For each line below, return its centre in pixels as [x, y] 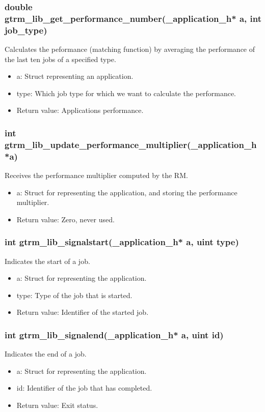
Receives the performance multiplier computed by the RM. [96, 175]
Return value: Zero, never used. [65, 219]
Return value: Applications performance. [80, 110]
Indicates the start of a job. [47, 261]
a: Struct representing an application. [75, 76]
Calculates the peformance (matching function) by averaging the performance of [130, 49]
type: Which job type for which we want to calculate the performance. [126, 93]
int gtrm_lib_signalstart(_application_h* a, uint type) [122, 242]
